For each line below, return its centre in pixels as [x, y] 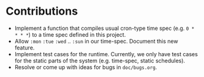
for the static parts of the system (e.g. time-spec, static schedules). [100, 61]
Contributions [42, 11]
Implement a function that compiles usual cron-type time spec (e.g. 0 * [104, 28]
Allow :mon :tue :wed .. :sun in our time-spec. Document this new [96, 41]
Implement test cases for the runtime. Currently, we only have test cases [106, 54]
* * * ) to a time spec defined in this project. [70, 34]
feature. [25, 48]
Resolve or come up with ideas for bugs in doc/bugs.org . [86, 67]
